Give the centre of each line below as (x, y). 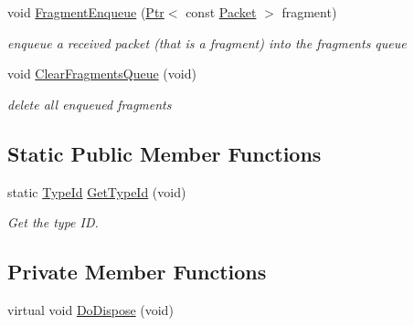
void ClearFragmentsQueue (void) (102, 74)
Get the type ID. (53, 222)
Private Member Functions (137, 272)
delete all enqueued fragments (90, 104)
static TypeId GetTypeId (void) (97, 191)
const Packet (221, 12)
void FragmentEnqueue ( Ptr (86, 12)
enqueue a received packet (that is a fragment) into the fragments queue (207, 42)
